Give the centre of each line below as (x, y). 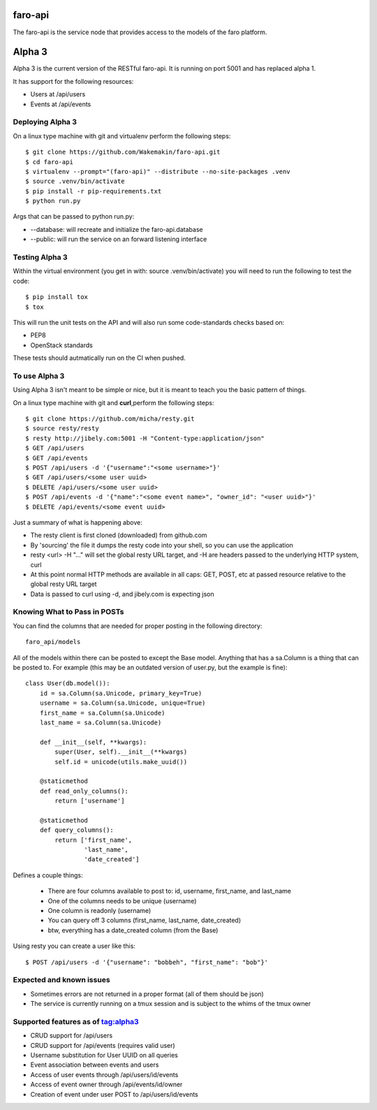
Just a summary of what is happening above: (77, 522)
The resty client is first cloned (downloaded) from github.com (119, 535)
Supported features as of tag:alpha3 (76, 1021)
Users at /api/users (58, 94)
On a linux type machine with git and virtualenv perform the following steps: (122, 136)
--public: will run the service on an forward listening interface (119, 239)
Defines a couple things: (48, 875)
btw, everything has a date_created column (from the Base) (133, 930)
